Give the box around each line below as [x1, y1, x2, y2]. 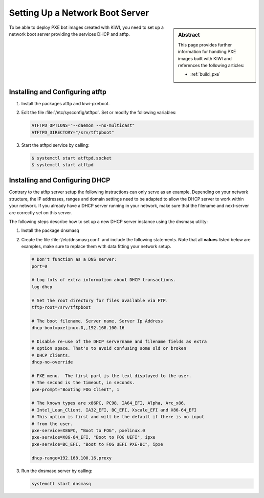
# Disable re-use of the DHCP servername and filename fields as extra [31, 339, 207, 344]
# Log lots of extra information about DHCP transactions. [31, 277, 176, 283]
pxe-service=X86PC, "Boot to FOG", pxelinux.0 [31, 428, 145, 433]
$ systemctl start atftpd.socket [31, 155, 112, 161]
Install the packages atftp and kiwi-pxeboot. [21, 100, 110, 106]
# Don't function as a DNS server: [31, 257, 117, 262]
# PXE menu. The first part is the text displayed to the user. [31, 373, 192, 379]
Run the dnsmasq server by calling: [21, 468, 92, 474]
